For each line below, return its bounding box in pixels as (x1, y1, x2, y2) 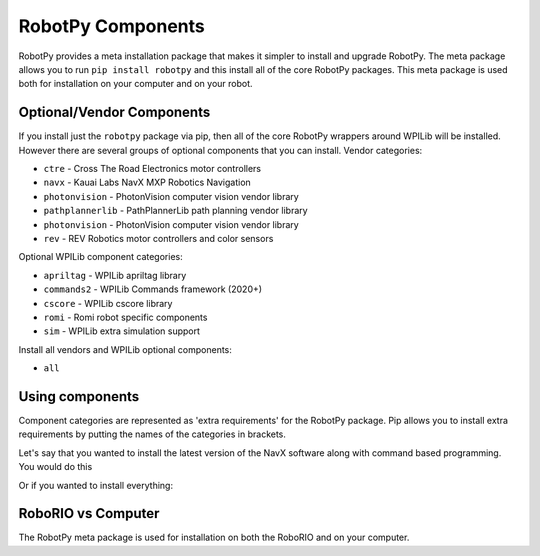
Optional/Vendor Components (18, 104, 211, 121)
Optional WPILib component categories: (18, 251, 184, 263)
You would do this (18, 461, 93, 473)
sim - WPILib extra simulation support (43, 325, 200, 337)
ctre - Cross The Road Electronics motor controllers (43, 163, 262, 175)
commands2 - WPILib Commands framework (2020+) (43, 283, 263, 295)
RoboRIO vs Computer (18, 505, 160, 522)
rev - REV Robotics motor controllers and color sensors (43, 232, 274, 244)
